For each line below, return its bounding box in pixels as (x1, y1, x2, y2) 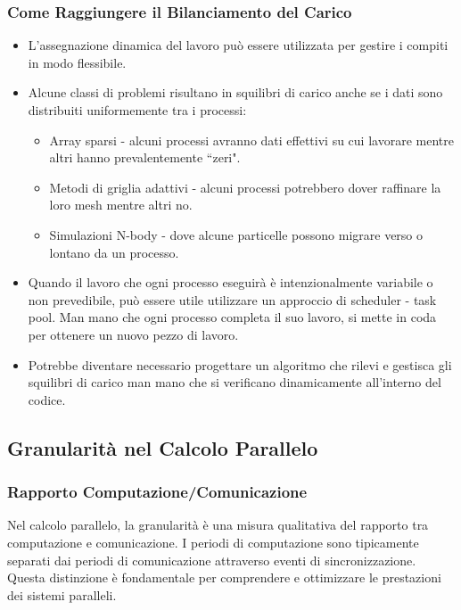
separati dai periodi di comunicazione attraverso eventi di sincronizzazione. (7, 550, 416, 569)
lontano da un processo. (49, 243, 179, 261)
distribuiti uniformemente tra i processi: (28, 101, 247, 119)
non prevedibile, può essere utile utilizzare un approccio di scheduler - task (28, 290, 437, 309)
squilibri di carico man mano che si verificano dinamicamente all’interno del (28, 373, 441, 392)
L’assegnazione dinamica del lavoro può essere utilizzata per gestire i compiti (28, 36, 449, 54)
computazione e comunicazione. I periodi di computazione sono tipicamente (7, 532, 419, 551)
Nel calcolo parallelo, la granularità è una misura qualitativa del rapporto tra (7, 515, 429, 534)
